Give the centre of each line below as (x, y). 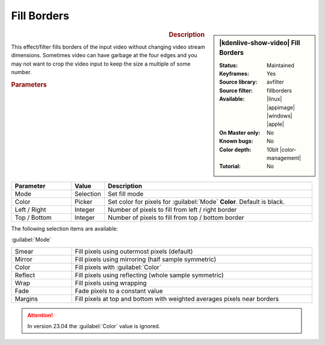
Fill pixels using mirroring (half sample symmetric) (146, 259)
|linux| (274, 99)
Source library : (238, 82)
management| (284, 158)
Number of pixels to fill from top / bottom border (176, 217)
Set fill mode (126, 194)
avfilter (275, 82)
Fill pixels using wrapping (111, 283)
